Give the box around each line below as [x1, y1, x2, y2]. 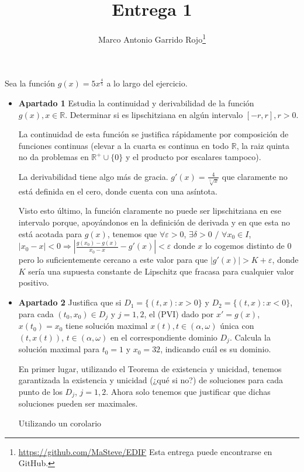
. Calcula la [229, 331, 271, 343]
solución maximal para [18, 343, 99, 355]
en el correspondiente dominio [110, 331, 217, 343]
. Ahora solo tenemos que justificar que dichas [106, 385, 271, 397]
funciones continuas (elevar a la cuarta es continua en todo [18, 139, 229, 151]
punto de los [18, 385, 63, 397]
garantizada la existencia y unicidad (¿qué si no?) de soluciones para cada [18, 374, 284, 386]
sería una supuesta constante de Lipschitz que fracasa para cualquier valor [28, 265, 294, 277]
